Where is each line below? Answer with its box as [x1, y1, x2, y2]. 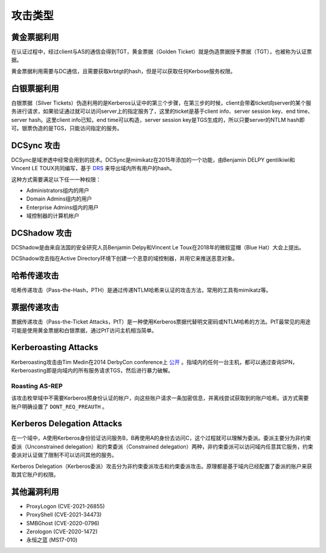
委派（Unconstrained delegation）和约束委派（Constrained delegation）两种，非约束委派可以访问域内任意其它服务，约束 [11, 443, 313, 450]
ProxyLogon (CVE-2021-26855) [26, 502, 105, 510]
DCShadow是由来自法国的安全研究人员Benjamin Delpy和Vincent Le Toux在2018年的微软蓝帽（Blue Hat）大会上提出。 [11, 244, 305, 251]
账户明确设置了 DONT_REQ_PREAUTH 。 [11, 403, 108, 410]
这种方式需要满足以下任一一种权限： [11, 176, 101, 183]
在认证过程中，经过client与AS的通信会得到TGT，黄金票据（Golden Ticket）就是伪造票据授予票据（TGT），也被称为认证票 [11, 48, 312, 56]
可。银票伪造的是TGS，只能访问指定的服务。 [11, 124, 123, 132]
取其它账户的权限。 [11, 471, 59, 478]
